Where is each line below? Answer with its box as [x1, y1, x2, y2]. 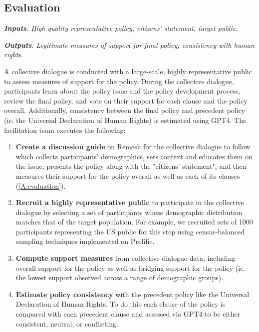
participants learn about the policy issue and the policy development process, [4, 86, 241, 96]
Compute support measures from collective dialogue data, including [15, 253, 236, 263]
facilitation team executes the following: [4, 124, 126, 135]
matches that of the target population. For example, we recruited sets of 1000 [15, 217, 253, 227]
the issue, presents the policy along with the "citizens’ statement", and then [15, 161, 247, 171]
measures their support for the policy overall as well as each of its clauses [15, 170, 240, 181]
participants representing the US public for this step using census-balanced [15, 226, 245, 236]
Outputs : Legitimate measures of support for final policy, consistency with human [4, 39, 255, 50]
